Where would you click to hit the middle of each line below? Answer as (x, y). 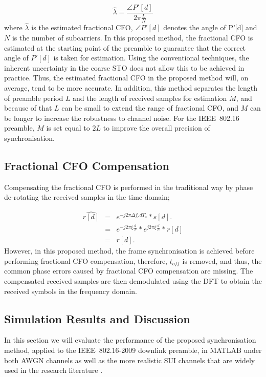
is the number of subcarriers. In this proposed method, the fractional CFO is (132, 38)
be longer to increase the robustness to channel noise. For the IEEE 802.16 (122, 118)
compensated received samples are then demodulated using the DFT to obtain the (133, 281)
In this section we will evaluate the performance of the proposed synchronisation (130, 340)
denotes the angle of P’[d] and (210, 27)
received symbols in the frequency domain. (71, 291)
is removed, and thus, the (222, 260)
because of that (28, 108)
